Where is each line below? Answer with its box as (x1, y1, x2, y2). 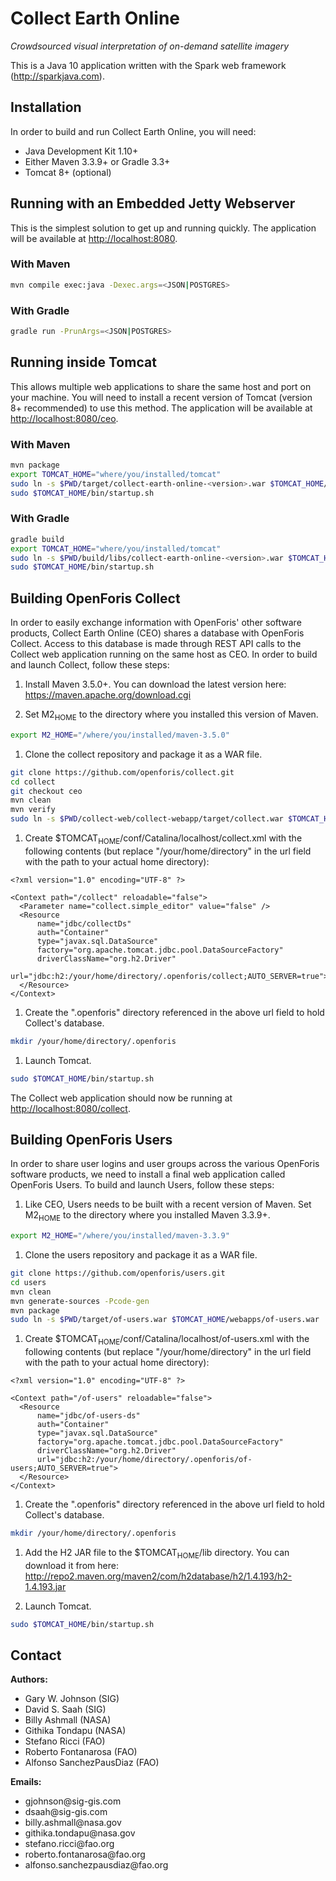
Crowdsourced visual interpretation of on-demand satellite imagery (10, 40, 290, 52)
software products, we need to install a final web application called (10, 1168, 286, 1181)
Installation (10, 99, 82, 116)
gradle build (10, 534, 65, 544)
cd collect (10, 777, 56, 787)
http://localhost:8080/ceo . (10, 412, 119, 424)
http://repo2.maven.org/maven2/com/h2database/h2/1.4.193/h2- (24, 1570, 293, 1582)
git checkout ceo (10, 786, 83, 796)
